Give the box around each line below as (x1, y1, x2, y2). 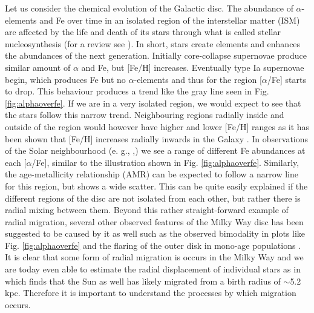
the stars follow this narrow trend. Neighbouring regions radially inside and (5, 108, 284, 121)
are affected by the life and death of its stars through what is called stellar (5, 25, 281, 38)
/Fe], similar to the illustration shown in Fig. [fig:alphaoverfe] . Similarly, (31, 156, 299, 168)
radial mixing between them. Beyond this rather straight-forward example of (5, 203, 289, 216)
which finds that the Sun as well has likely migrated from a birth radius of (5, 274, 281, 287)
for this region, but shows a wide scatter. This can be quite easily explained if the (5, 179, 308, 192)
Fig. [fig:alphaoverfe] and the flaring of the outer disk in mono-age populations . (5, 239, 301, 251)
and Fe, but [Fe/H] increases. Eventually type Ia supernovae (81, 61, 304, 73)
